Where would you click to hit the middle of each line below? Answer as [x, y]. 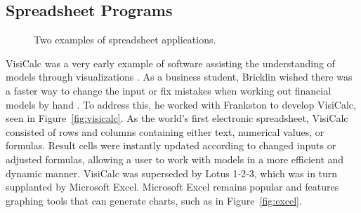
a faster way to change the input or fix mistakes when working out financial [169, 90]
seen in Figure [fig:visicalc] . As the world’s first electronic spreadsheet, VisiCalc [177, 118]
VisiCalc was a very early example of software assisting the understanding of [170, 63]
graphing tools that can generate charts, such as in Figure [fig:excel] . [154, 200]
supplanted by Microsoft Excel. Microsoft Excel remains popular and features [172, 187]
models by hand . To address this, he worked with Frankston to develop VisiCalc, [181, 104]
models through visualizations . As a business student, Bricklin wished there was [179, 77]
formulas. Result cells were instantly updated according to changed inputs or [171, 145]
